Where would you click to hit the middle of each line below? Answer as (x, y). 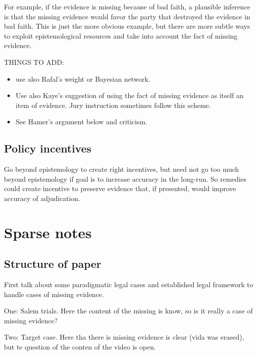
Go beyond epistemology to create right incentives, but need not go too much (122, 169)
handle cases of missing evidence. (54, 294)
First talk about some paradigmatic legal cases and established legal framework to (129, 284)
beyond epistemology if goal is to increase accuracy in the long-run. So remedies (125, 178)
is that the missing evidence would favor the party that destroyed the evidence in (127, 16)
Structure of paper (53, 264)
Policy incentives (48, 148)
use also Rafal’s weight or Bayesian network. (83, 78)
